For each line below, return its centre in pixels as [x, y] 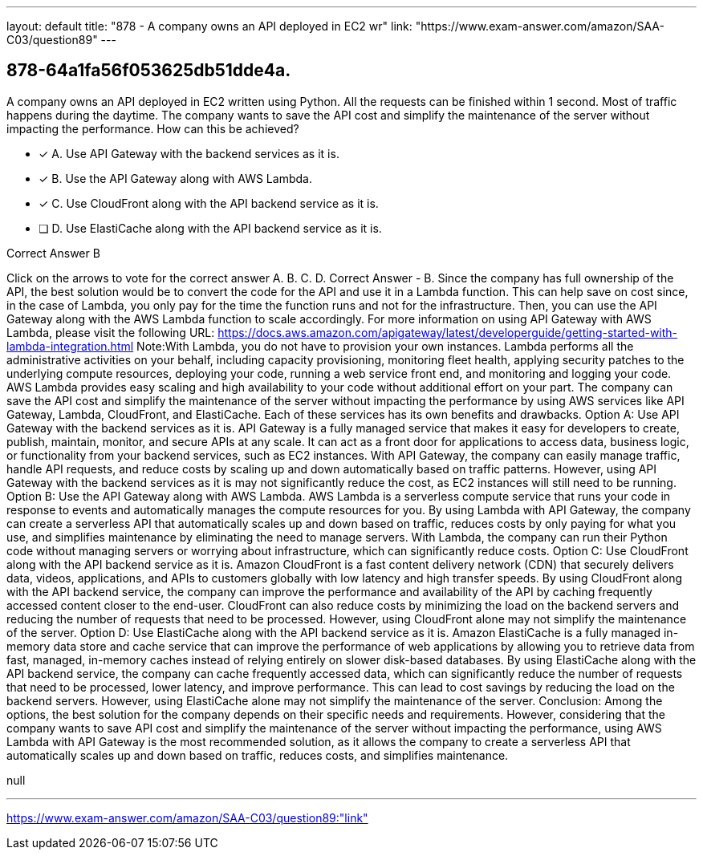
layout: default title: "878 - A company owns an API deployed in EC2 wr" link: [209, 26]
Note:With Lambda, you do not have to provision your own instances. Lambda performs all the [385, 346]
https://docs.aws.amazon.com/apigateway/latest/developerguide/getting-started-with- [448, 332]
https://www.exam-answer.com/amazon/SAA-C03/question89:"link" [187, 817]
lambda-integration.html [70, 346]
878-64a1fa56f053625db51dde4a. [149, 71]
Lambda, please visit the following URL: [111, 332]
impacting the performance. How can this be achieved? [153, 128]
